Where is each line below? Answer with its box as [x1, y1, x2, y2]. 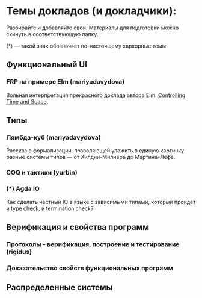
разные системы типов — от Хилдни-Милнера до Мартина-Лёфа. [6, 154, 176, 161]
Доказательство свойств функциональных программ [6, 264, 173, 272]
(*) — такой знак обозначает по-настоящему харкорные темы [6, 42, 167, 49]
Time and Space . [6, 98, 49, 105]
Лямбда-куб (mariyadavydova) [6, 133, 101, 141]
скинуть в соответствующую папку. [6, 30, 99, 37]
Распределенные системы [6, 282, 113, 293]
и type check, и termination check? [6, 205, 94, 212]
